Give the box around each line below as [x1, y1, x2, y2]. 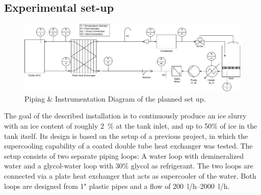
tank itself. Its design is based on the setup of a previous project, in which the [4, 130, 248, 141]
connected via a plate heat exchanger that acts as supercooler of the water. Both [4, 170, 256, 181]
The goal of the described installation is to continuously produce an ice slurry [4, 110, 247, 121]
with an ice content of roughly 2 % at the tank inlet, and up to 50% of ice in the [4, 120, 257, 131]
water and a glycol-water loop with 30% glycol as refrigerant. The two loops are [4, 160, 253, 171]
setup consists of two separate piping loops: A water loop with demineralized [4, 150, 244, 161]
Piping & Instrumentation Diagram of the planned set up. [24, 93, 206, 104]
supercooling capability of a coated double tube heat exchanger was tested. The [4, 140, 253, 151]
